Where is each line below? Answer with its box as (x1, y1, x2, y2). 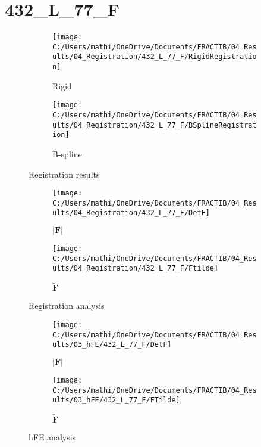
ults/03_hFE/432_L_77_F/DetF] (52, 340, 172, 349)
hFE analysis (29, 431, 76, 443)
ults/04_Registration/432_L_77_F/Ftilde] (52, 264, 219, 273)
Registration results (29, 167, 100, 180)
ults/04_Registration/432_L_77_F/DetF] (52, 209, 210, 218)
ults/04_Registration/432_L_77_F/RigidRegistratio (52, 52, 257, 61)
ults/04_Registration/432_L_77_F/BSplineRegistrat (52, 120, 257, 129)
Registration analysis (29, 299, 105, 312)
